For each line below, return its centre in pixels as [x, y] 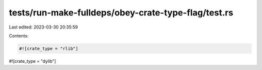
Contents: [19, 36]
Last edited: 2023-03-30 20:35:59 [43, 27]
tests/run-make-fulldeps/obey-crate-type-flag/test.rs [121, 13]
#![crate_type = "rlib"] [49, 49]
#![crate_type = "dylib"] [33, 61]
